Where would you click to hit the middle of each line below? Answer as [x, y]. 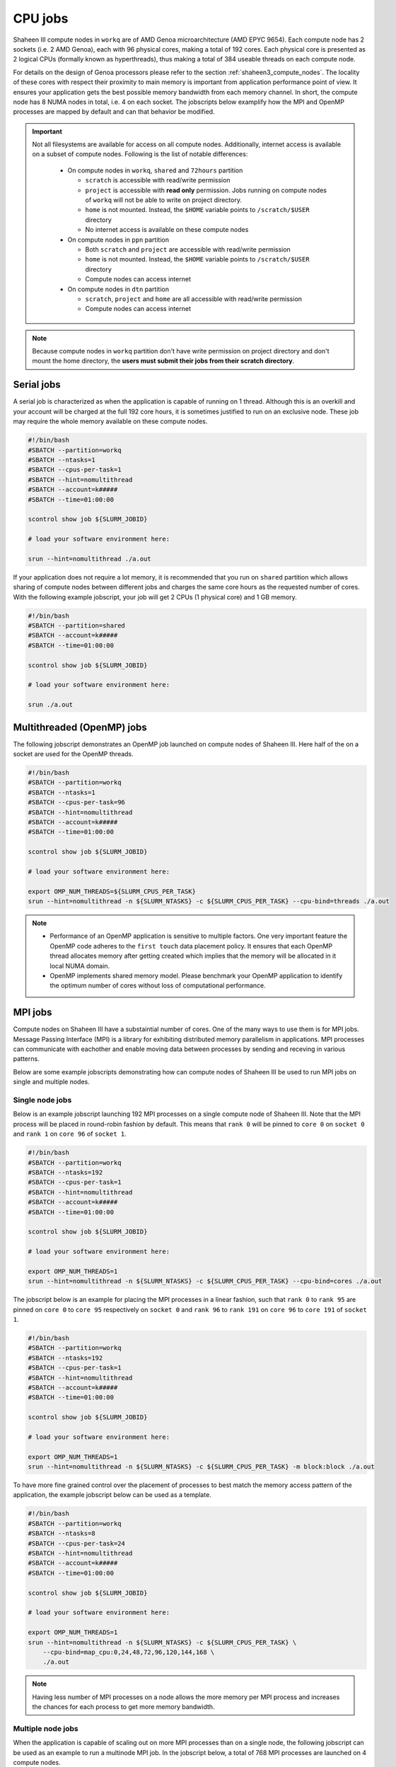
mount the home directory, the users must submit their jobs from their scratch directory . [163, 361]
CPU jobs [41, 18]
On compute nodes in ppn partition [118, 240]
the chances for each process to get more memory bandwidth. [123, 1707]
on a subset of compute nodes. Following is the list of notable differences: [140, 154]
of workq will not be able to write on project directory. [163, 200]
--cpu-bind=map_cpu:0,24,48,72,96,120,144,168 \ [129, 1652]
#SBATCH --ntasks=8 [62, 1533]
